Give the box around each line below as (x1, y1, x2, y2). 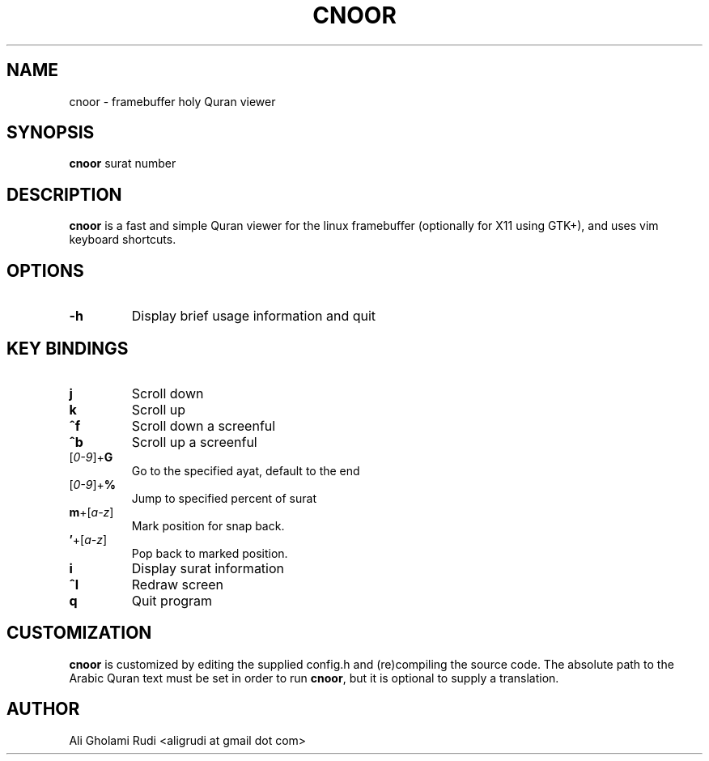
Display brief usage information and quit (131, 308, 376, 325)
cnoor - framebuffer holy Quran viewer (69, 94, 276, 108)
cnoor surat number (69, 156, 176, 171)
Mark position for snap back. (131, 518, 285, 533)
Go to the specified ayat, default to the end (131, 463, 360, 478)
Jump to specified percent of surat (131, 491, 316, 505)
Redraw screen (131, 576, 224, 593)
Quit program (131, 592, 213, 609)
